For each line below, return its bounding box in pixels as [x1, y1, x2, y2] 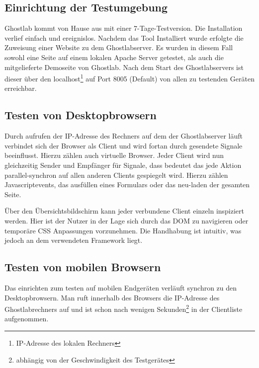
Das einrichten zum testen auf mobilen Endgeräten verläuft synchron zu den [4, 282, 237, 293]
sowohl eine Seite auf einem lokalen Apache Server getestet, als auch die [4, 52, 224, 62]
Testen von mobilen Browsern [4, 259, 161, 275]
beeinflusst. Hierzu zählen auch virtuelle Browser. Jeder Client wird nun [4, 150, 224, 160]
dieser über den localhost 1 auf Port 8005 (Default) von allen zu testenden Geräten [4, 72, 255, 83]
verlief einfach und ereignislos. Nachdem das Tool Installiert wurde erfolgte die [4, 32, 244, 43]
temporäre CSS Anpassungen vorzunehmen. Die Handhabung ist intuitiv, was [4, 225, 242, 235]
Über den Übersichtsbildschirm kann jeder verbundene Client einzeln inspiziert [4, 206, 245, 216]
